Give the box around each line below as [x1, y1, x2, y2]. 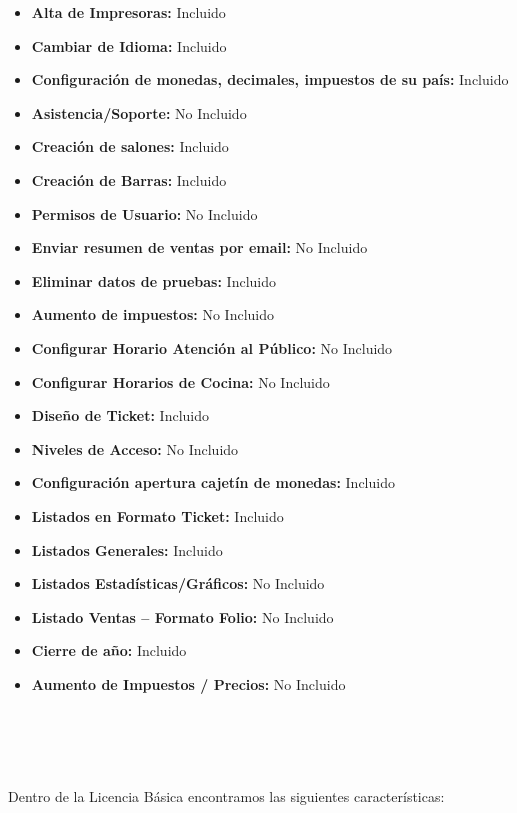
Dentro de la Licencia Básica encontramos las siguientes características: [8, 785, 445, 806]
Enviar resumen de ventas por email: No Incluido [31, 237, 368, 258]
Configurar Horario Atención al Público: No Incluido [31, 337, 393, 358]
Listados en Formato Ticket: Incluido [31, 505, 284, 526]
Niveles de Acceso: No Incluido [31, 438, 239, 459]
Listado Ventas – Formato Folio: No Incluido [31, 606, 334, 627]
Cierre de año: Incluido [31, 640, 187, 661]
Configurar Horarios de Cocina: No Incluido [31, 371, 330, 392]
